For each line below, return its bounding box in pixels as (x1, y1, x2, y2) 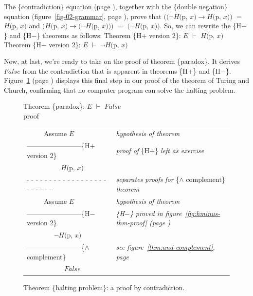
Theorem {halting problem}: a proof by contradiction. (23, 282, 185, 292)
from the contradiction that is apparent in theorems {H (22, 65, 188, 76)
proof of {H (116, 145, 150, 155)
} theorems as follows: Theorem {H (36, 30, 142, 40)
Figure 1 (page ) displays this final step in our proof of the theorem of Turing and (4, 75, 249, 85)
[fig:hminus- (185, 208, 220, 218)
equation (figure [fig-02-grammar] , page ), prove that (4, 11, 162, 21)
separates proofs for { (116, 174, 180, 184)
